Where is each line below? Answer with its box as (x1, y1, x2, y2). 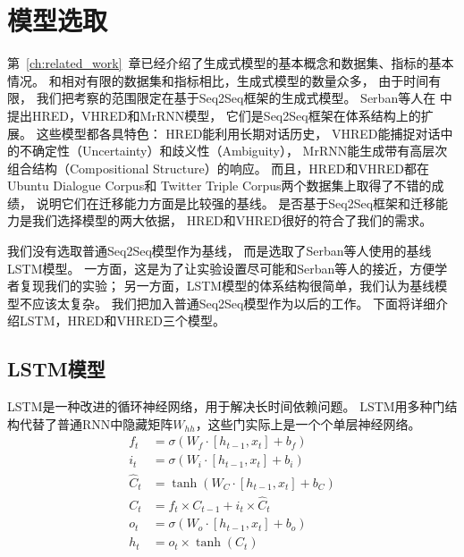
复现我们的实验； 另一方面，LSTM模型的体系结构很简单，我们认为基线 (19, 276, 435, 295)
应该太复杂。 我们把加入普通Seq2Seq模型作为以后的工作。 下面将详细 (31, 293, 436, 312)
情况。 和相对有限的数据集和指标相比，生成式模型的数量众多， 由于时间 (7, 71, 429, 89)
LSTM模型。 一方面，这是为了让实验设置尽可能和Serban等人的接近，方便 (7, 258, 435, 277)
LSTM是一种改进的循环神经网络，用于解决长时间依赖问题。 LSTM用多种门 (7, 397, 445, 416)
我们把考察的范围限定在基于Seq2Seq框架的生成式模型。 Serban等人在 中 (36, 89, 452, 107)
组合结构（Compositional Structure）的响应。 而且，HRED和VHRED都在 (7, 158, 429, 177)
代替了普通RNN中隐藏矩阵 (19, 414, 173, 433)
